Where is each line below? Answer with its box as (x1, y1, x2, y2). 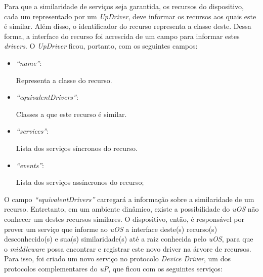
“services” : (16, 126, 49, 136)
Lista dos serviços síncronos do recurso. (16, 142, 138, 153)
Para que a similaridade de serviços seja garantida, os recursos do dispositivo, (4, 1, 244, 11)
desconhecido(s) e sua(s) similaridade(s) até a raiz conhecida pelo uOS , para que (4, 233, 253, 244)
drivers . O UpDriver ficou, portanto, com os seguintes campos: (4, 41, 198, 51)
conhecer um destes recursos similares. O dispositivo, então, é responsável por (4, 213, 245, 224)
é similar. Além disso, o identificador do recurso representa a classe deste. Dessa (4, 21, 251, 31)
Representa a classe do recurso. (16, 74, 112, 85)
